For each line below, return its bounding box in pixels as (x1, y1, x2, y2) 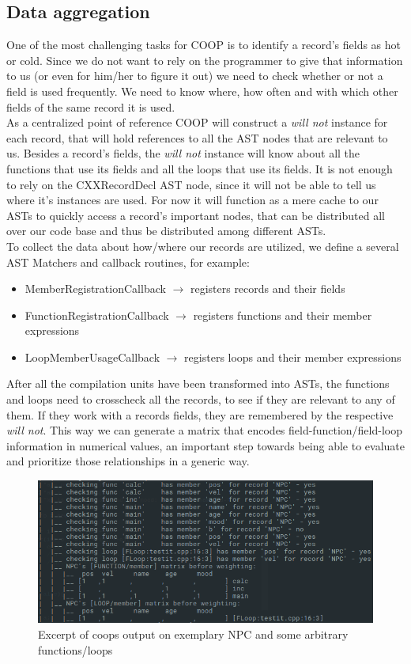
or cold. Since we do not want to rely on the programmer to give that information (6, 51, 403, 68)
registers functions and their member (193, 306, 372, 323)
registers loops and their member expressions (184, 348, 402, 365)
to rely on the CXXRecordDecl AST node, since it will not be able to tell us (6, 176, 376, 192)
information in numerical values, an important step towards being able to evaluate (6, 437, 405, 453)
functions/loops (38, 641, 113, 658)
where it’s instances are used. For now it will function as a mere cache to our (6, 192, 379, 208)
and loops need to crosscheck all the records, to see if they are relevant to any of (6, 391, 395, 408)
